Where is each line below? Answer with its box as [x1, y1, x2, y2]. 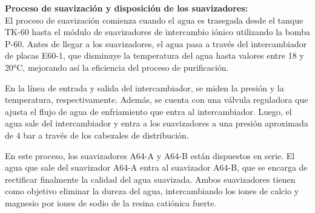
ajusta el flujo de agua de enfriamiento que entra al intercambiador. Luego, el [5, 105, 292, 117]
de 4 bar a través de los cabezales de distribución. [5, 128, 189, 141]
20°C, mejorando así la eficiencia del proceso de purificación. [5, 61, 229, 73]
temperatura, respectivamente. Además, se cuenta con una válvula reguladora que [5, 93, 308, 106]
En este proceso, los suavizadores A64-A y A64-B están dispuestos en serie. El [5, 149, 295, 162]
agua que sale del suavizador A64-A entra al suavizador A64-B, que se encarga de [5, 161, 308, 174]
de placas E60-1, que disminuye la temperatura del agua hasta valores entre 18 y [5, 49, 304, 62]
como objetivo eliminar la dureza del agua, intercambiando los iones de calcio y [5, 185, 299, 197]
